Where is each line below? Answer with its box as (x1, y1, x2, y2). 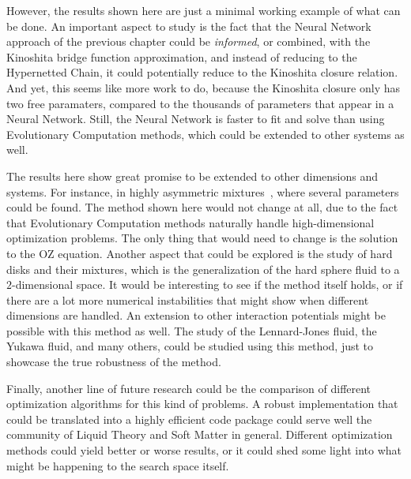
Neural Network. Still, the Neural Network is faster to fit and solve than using (6, 110, 385, 127)
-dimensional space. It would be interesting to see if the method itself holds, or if (12, 276, 403, 293)
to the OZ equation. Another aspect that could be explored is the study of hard (6, 245, 393, 261)
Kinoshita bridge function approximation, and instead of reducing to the (6, 48, 357, 65)
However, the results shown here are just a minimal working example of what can (6, 2, 401, 18)
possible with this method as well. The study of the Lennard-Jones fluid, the (6, 322, 377, 339)
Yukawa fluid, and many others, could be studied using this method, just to (6, 338, 374, 354)
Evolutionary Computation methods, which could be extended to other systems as (6, 125, 405, 142)
